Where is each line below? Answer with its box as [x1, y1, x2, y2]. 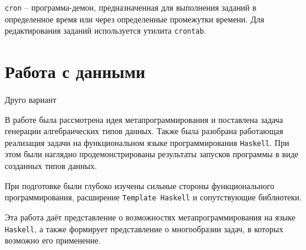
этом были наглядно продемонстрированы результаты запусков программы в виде [5, 148, 299, 160]
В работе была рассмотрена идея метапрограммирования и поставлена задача [5, 113, 283, 125]
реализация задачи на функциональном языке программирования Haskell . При [5, 136, 289, 148]
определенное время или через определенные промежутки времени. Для [5, 12, 265, 25]
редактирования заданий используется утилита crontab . [5, 24, 207, 37]
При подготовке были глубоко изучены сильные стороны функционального [5, 179, 275, 191]
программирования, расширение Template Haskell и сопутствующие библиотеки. [5, 191, 302, 203]
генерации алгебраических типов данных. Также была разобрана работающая [5, 125, 284, 137]
